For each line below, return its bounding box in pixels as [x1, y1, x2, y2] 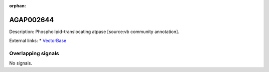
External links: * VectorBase [9, 37, 67, 44]
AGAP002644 [9, 15, 54, 24]
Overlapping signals [9, 50, 59, 57]
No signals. [9, 60, 32, 66]
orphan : [9, 3, 26, 8]
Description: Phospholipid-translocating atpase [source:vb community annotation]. [9, 29, 179, 35]
